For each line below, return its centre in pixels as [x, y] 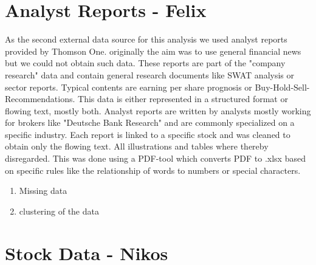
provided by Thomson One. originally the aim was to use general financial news [153, 51]
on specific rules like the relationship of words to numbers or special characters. [153, 170]
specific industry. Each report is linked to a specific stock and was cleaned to [148, 134]
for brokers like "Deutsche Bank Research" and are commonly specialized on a [150, 122]
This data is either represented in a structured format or [183, 99]
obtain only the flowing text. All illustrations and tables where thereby [137, 146]
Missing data [43, 191]
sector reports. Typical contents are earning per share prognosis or [129, 87]
